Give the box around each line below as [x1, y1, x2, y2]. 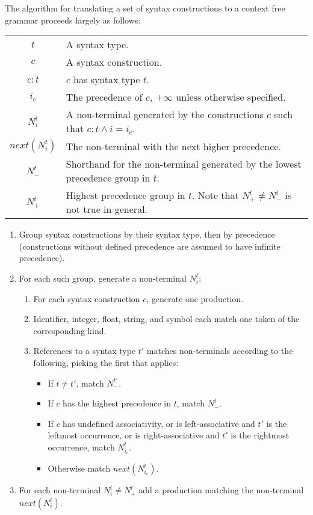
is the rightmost [231, 429, 290, 441]
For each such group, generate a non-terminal [19, 271, 187, 284]
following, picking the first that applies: [33, 356, 179, 368]
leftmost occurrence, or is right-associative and [48, 429, 220, 441]
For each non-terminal [19, 484, 101, 496]
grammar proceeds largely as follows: [5, 13, 141, 26]
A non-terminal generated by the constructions [66, 107, 264, 122]
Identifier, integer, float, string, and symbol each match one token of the [33, 312, 300, 325]
